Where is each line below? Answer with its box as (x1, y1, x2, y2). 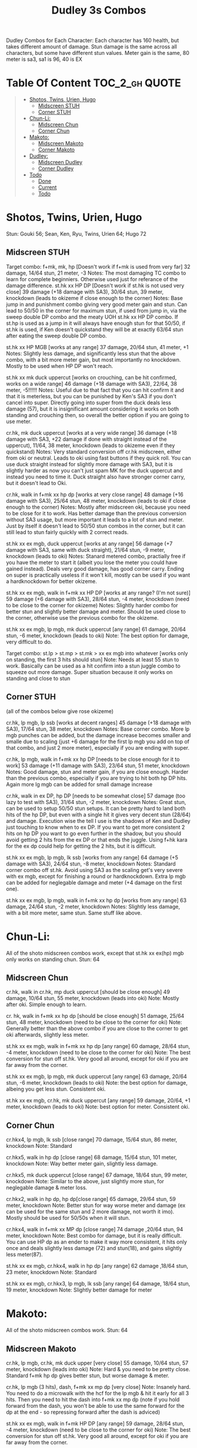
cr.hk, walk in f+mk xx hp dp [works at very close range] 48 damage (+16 (6, 491, 183, 498)
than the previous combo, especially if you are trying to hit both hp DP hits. (6, 775, 188, 782)
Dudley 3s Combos (51, 4, 146, 17)
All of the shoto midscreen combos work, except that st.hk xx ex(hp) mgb (6, 949, 184, 956)
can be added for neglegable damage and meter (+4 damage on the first (6, 878, 182, 886)
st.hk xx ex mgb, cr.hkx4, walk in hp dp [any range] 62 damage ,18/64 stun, (6, 1262, 189, 1270)
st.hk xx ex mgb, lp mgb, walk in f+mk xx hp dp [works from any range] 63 (6, 896, 187, 904)
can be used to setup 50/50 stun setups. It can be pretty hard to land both (6, 805, 186, 812)
